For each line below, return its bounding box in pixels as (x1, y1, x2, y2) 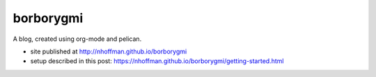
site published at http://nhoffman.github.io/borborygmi (30, 47, 187, 55)
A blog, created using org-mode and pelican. (13, 35, 142, 43)
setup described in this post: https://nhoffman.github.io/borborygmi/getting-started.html (30, 57, 284, 65)
